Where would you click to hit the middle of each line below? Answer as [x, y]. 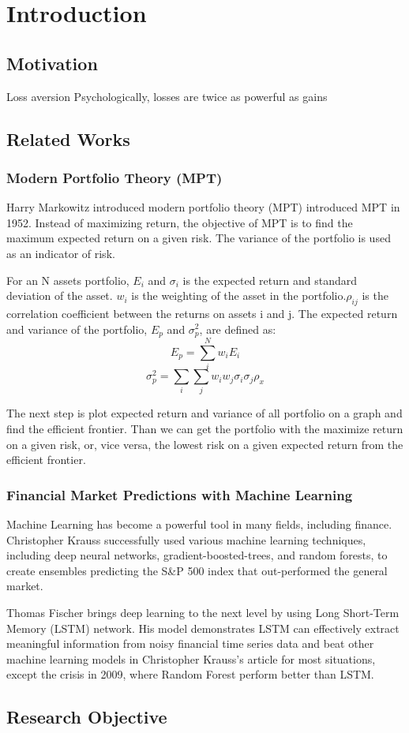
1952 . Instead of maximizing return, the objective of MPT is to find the [180, 222]
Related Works [68, 138]
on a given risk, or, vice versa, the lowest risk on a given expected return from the [205, 444]
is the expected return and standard [270, 280]
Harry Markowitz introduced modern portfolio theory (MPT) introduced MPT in [203, 207]
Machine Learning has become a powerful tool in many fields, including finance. [199, 524]
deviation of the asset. [60, 295]
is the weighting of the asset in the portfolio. [239, 295]
